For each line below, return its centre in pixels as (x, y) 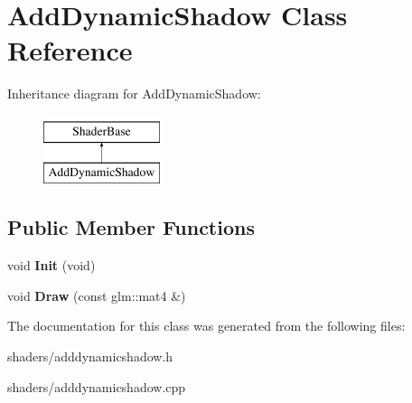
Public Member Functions (131, 227)
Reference (70, 50)
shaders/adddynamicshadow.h (90, 356)
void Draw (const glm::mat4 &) (97, 295)
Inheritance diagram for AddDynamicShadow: (134, 94)
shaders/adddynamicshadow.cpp (97, 386)
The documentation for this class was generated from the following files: (206, 326)
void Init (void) (51, 265)
